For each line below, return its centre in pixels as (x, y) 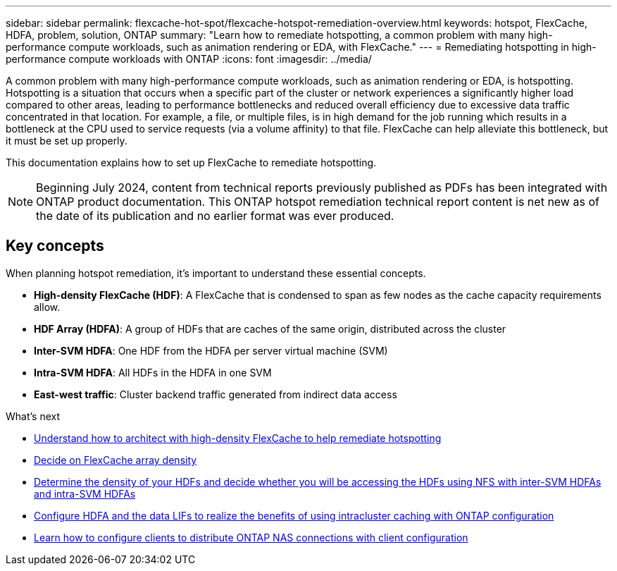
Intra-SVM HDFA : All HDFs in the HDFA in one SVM (153, 372)
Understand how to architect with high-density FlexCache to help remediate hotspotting (238, 438)
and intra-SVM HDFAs (85, 493)
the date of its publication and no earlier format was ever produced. (215, 216)
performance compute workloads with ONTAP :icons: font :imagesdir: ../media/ (189, 59)
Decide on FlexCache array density (116, 460)
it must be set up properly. (67, 141)
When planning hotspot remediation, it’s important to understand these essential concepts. (216, 273)
